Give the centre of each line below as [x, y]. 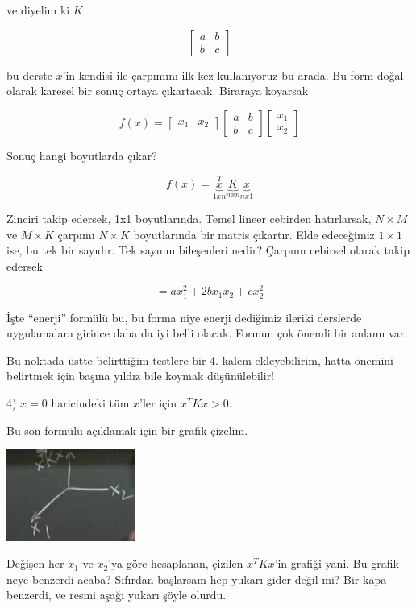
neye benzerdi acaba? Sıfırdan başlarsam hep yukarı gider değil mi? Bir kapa [197, 579]
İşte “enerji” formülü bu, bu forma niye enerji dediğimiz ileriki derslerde [184, 317]
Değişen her [35, 563]
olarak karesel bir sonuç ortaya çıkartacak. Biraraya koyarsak [158, 91]
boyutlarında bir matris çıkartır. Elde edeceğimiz [254, 234]
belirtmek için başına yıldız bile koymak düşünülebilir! [141, 376]
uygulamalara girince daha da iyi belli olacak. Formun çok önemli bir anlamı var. [207, 333]
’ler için [158, 403]
